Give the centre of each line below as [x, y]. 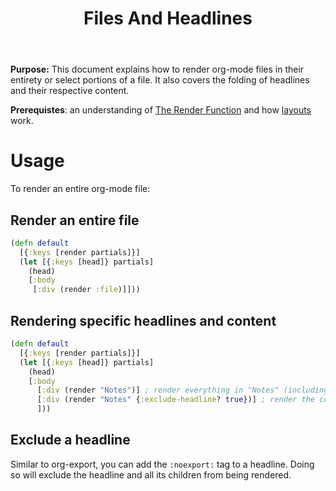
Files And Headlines [168, 18]
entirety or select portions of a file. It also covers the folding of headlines [160, 80]
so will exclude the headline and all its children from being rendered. [151, 474]
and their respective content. [70, 91]
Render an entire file [75, 220]
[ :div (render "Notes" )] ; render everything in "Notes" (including [182, 390]
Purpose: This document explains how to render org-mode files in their [157, 69]
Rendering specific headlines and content [143, 320]
